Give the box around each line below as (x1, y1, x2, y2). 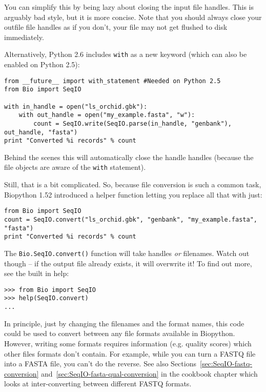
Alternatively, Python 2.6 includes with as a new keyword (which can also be (4, 49, 247, 60)
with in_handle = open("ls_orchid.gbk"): (4, 103, 148, 110)
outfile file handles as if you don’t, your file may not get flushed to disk (4, 22, 228, 32)
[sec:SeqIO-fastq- (199, 358, 253, 369)
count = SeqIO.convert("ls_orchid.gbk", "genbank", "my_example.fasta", (4, 215, 257, 223)
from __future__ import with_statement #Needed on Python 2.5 (4, 77, 221, 85)
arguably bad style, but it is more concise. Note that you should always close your (4, 11, 262, 22)
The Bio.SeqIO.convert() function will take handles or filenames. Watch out (4, 247, 250, 258)
